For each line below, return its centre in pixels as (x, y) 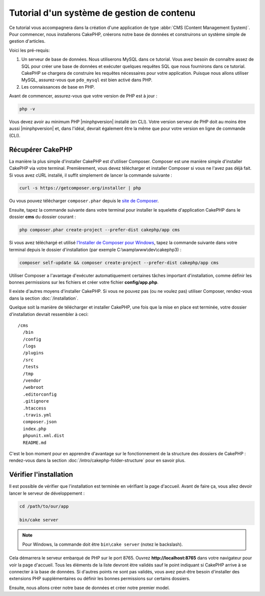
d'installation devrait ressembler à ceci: (49, 314)
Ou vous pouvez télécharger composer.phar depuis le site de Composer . (84, 201)
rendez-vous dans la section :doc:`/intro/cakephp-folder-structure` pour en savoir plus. (97, 461)
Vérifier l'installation (41, 475)
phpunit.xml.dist (44, 436)
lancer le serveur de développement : (47, 493)
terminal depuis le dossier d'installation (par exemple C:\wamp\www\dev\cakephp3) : (95, 250)
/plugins (33, 353)
